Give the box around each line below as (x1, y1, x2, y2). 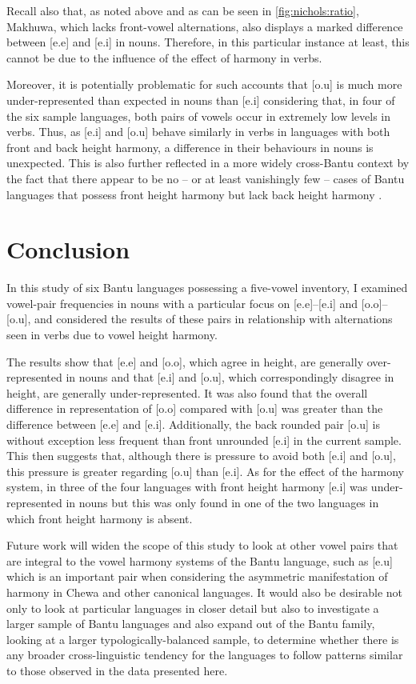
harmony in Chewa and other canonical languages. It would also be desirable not (6, 583, 403, 600)
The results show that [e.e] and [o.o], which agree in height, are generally (6, 353, 364, 370)
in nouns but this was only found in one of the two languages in (66, 494, 379, 510)
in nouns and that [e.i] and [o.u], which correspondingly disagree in (66, 369, 394, 386)
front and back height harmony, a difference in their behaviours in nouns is (6, 138, 374, 155)
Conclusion (6, 233, 130, 266)
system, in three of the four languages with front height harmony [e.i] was (6, 478, 368, 495)
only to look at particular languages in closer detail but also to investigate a (6, 599, 379, 616)
